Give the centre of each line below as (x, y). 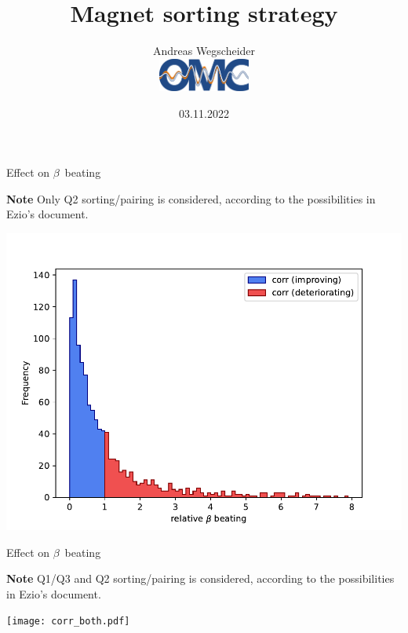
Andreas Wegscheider (204, 51)
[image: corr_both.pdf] (68, 622)
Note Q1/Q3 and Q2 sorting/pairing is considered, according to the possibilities (200, 578)
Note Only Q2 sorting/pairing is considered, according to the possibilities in (191, 198)
